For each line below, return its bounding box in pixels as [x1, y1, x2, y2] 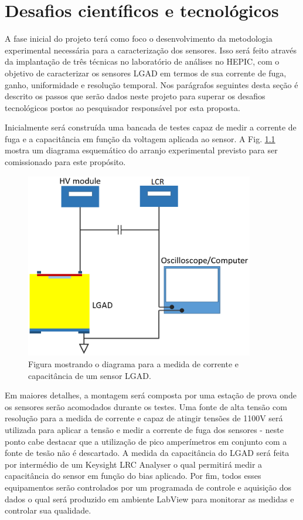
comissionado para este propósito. [5, 156, 126, 168]
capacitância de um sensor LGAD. [28, 369, 151, 381]
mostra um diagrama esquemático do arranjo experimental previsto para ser [5, 144, 278, 156]
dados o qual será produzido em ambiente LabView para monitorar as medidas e [5, 492, 294, 505]
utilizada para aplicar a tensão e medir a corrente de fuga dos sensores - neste [5, 424, 284, 436]
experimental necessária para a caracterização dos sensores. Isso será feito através [5, 43, 297, 56]
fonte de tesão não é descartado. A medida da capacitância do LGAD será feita [5, 447, 290, 459]
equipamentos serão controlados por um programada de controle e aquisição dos [5, 481, 292, 493]
